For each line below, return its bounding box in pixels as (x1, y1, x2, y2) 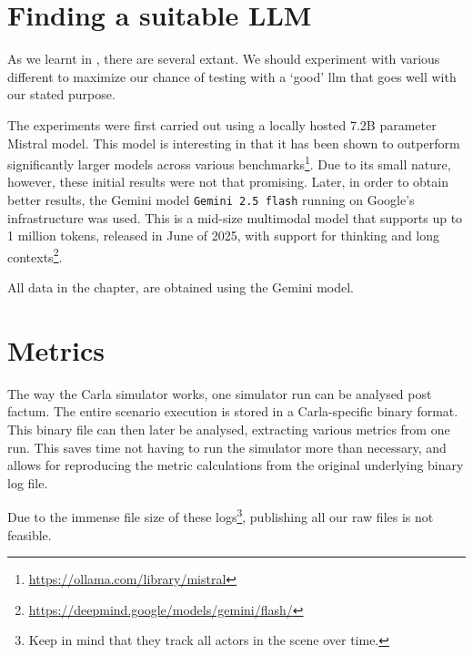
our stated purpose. (7, 85, 116, 104)
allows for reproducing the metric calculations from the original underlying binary (7, 455, 464, 475)
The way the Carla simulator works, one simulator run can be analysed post (7, 384, 432, 403)
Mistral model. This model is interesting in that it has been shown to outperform (7, 133, 460, 152)
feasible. (7, 525, 52, 544)
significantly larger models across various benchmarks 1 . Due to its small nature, (7, 152, 451, 173)
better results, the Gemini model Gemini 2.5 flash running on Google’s (7, 189, 415, 209)
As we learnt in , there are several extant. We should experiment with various (7, 49, 440, 68)
